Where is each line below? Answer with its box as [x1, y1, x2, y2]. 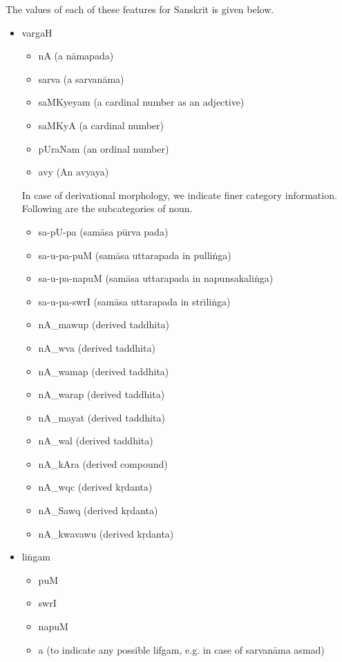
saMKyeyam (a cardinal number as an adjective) [38, 95, 245, 109]
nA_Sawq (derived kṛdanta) [38, 503, 158, 518]
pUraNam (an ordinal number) [38, 141, 169, 155]
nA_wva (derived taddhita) [38, 340, 155, 354]
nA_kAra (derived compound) [38, 456, 168, 471]
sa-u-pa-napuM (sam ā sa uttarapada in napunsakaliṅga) [38, 271, 274, 285]
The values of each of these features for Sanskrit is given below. [6, 2, 274, 16]
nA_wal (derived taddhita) [38, 433, 153, 448]
